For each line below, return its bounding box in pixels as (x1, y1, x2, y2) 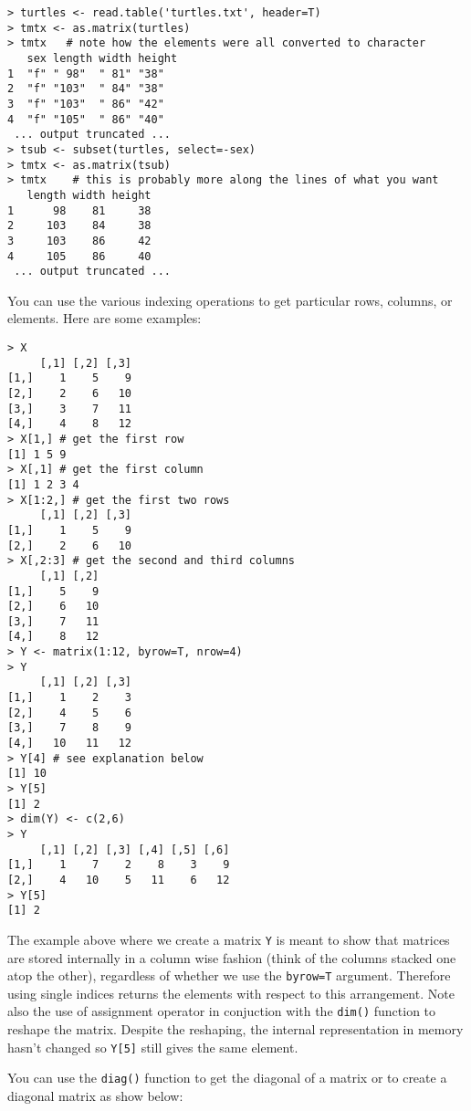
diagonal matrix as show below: (7, 1086, 183, 1105)
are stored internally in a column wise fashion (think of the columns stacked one (7, 948, 456, 967)
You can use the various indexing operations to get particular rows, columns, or (7, 290, 453, 309)
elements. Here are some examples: (7, 309, 202, 328)
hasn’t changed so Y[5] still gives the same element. (7, 1037, 298, 1056)
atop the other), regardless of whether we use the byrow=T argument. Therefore (7, 966, 451, 985)
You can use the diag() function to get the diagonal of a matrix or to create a (7, 1068, 447, 1087)
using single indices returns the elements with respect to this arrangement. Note (7, 983, 455, 1002)
